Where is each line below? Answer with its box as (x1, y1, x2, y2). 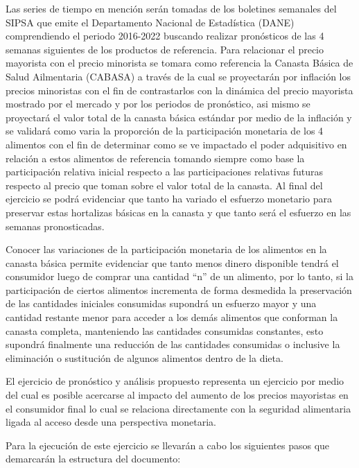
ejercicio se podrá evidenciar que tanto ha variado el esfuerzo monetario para (6, 191, 332, 206)
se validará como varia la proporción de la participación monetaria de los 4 (6, 123, 324, 138)
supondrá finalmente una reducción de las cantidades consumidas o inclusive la (6, 337, 340, 352)
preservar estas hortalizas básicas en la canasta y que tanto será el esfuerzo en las (6, 205, 351, 219)
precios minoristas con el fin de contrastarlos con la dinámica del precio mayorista (6, 83, 353, 97)
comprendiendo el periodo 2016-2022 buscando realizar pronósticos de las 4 (6, 28, 324, 43)
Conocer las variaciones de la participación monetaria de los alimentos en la (6, 242, 327, 257)
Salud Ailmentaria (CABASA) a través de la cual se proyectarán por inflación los (6, 69, 351, 83)
